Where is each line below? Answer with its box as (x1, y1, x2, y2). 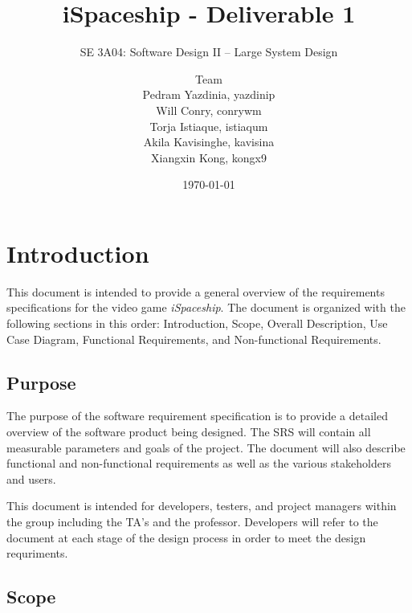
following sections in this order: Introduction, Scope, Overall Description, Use (6, 315, 388, 331)
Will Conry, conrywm (156, 101, 262, 118)
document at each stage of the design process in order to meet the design (6, 529, 366, 546)
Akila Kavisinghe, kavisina (143, 133, 275, 150)
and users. (6, 470, 56, 487)
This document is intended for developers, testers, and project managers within (6, 497, 397, 514)
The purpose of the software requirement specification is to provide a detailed (6, 407, 388, 424)
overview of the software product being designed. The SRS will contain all (6, 423, 371, 439)
